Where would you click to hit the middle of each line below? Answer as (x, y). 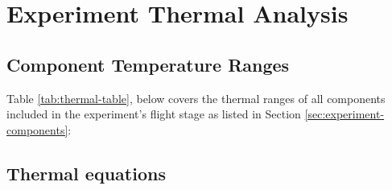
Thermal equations (86, 173)
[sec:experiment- (345, 114)
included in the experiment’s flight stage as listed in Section (154, 114)
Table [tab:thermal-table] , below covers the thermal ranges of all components (196, 98)
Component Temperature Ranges (148, 64)
